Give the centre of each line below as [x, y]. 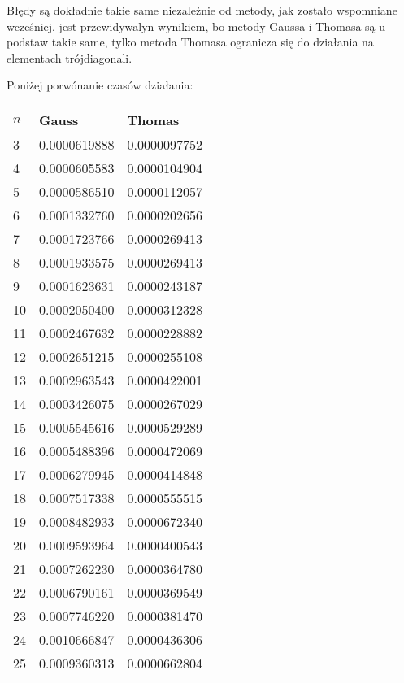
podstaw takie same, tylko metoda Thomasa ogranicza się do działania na [190, 42]
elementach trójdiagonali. [70, 57]
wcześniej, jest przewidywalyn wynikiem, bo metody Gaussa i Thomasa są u [196, 26]
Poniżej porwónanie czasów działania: [100, 85]
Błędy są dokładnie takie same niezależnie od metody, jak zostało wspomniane [202, 10]
